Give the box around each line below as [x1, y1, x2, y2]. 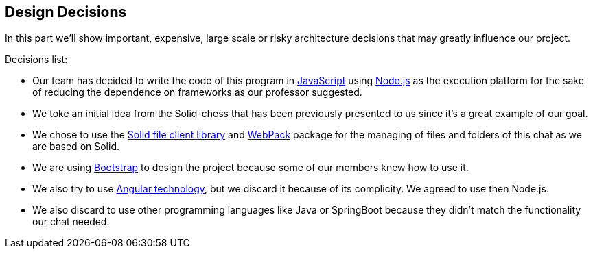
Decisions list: [5, 53, 68, 66]
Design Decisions [5, 3, 127, 21]
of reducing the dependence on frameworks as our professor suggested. [32, 86, 362, 99]
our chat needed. [32, 216, 110, 228]
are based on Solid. [32, 140, 119, 153]
